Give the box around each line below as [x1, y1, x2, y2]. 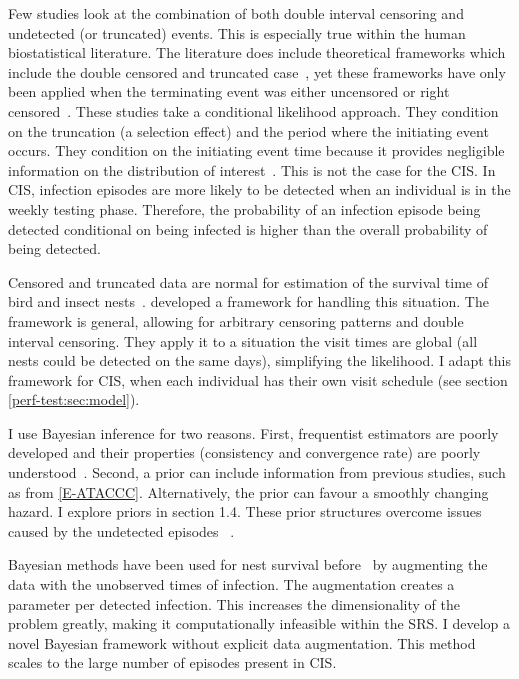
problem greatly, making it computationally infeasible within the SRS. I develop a [8, 613, 511, 634]
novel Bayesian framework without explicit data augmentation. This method [8, 632, 476, 653]
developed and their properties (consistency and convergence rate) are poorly [8, 442, 481, 463]
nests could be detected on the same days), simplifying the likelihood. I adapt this [8, 350, 511, 371]
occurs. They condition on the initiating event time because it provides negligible [8, 140, 505, 161]
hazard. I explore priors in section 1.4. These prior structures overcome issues [8, 501, 482, 522]
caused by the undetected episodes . [8, 520, 235, 541]
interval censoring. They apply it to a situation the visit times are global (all [8, 330, 478, 351]
